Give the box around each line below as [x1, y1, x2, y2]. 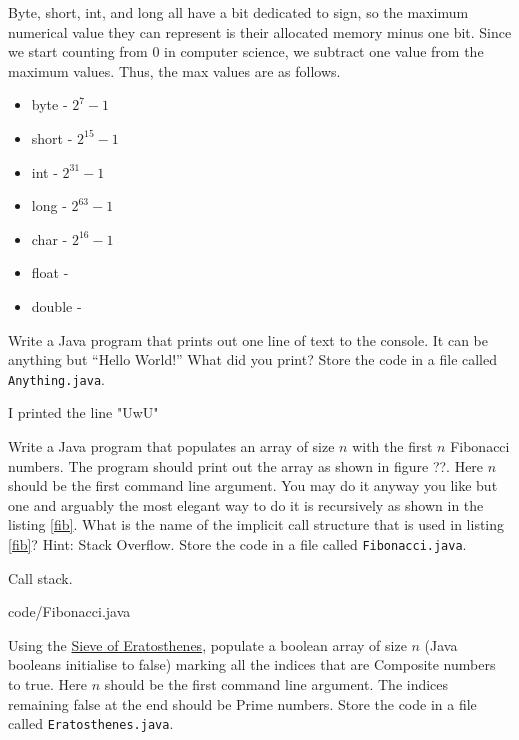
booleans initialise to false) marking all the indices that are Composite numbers [8, 654, 496, 675]
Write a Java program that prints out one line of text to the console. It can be [8, 329, 488, 350]
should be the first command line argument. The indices [104, 673, 449, 694]
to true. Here [8, 673, 88, 694]
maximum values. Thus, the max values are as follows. [8, 60, 341, 81]
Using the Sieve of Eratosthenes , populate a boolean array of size [8, 634, 407, 655]
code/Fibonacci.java [8, 601, 131, 622]
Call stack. [8, 567, 73, 588]
